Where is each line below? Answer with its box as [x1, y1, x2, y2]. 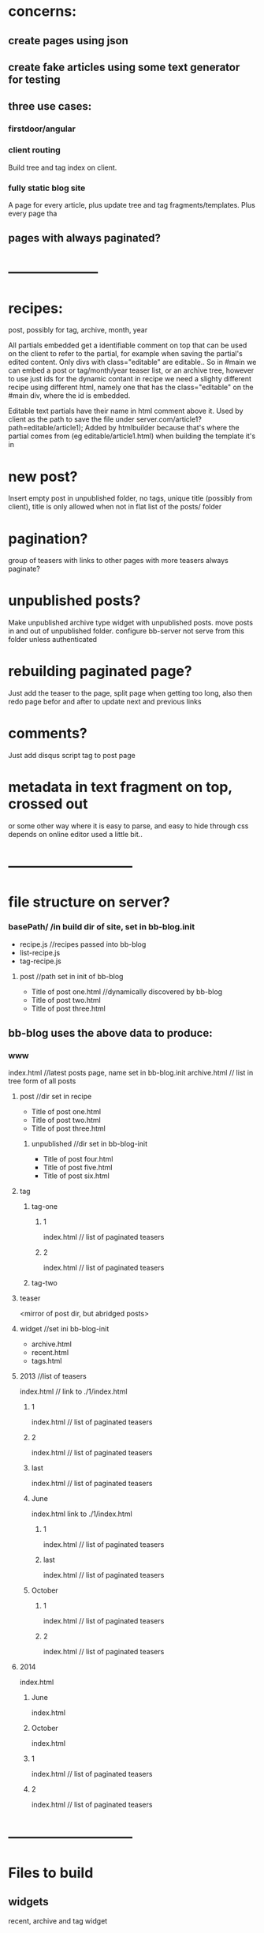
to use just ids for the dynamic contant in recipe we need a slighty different [8, 374, 252, 384]
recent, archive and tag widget [8, 1916, 108, 1925]
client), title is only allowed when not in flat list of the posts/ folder [8, 502, 222, 512]
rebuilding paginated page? [8, 662, 192, 681]
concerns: [8, 2, 77, 21]
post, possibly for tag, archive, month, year [8, 325, 148, 335]
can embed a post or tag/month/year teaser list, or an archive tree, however [8, 366, 255, 375]
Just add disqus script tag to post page [8, 751, 136, 760]
